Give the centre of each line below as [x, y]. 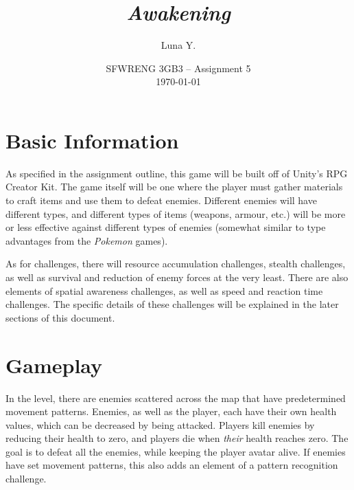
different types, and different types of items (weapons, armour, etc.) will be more [176, 213]
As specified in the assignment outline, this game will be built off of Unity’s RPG [177, 173]
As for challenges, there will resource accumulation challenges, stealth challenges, [176, 264]
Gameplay [54, 365]
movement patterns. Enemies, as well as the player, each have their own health [171, 411]
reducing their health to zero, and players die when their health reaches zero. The [177, 438]
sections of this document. [60, 317]
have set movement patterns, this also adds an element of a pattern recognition [172, 465]
